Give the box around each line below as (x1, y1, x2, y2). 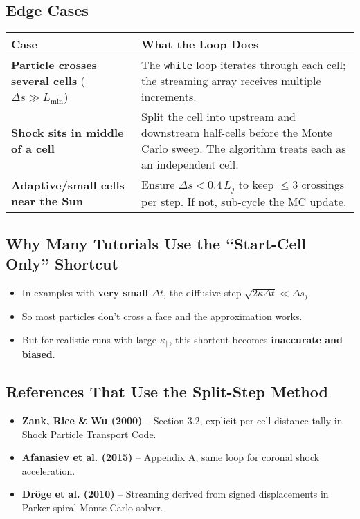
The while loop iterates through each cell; (141, 57, 346, 73)
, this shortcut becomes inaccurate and (169, 332, 343, 346)
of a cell (11, 140, 55, 157)
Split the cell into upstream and (141, 108, 296, 125)
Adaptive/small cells (11, 177, 125, 194)
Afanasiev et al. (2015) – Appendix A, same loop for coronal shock (21, 450, 320, 464)
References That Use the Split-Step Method (6, 381, 328, 402)
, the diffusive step (163, 285, 242, 299)
